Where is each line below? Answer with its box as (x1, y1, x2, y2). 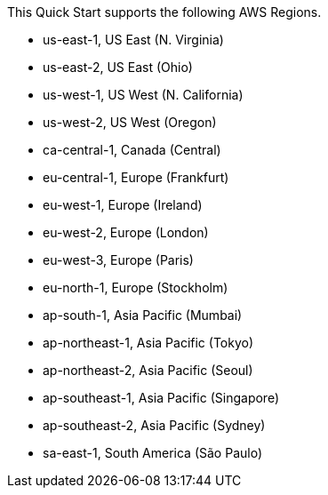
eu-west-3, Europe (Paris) (43, 252, 194, 267)
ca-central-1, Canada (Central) (43, 142, 221, 157)
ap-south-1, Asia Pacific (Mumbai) (43, 307, 243, 323)
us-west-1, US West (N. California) (43, 87, 244, 102)
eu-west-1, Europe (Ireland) (43, 197, 203, 212)
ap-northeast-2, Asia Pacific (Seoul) (43, 363, 253, 378)
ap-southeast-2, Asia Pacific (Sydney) (43, 418, 266, 433)
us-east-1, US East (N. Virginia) (43, 32, 224, 47)
